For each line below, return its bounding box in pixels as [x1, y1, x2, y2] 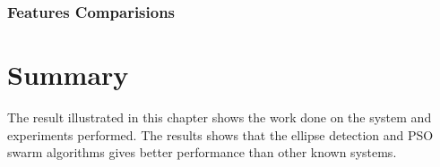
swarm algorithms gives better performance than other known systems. [7, 143, 397, 162]
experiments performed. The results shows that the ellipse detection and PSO [7, 125, 434, 144]
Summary [7, 56, 129, 93]
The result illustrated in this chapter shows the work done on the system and [7, 107, 432, 126]
